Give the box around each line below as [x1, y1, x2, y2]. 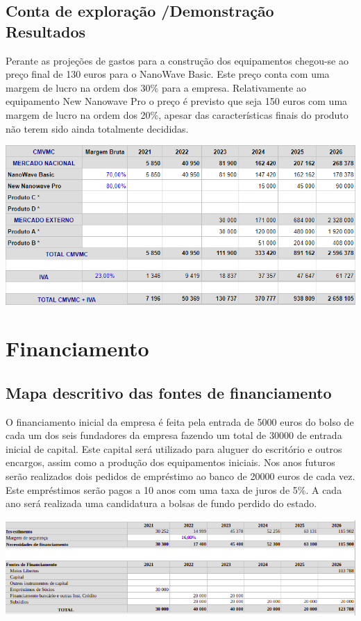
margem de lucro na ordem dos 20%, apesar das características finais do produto [6, 107, 349, 122]
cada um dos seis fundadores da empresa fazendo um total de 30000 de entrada [6, 428, 342, 442]
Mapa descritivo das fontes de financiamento [6, 381, 332, 403]
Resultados [6, 20, 85, 42]
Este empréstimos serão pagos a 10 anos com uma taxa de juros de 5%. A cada [6, 482, 342, 497]
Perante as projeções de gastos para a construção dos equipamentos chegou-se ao [6, 53, 349, 67]
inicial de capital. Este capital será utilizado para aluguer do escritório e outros [6, 441, 342, 456]
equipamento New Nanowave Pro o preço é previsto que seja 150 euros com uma [6, 94, 348, 108]
